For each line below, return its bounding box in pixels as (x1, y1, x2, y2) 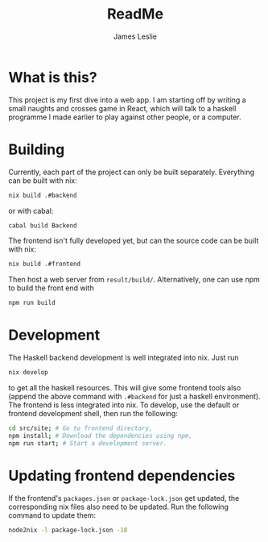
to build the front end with (8, 283, 94, 293)
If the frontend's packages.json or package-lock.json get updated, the (8, 493, 240, 502)
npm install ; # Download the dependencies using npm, (8, 432, 193, 440)
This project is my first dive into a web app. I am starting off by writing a (8, 94, 247, 105)
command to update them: (8, 510, 97, 520)
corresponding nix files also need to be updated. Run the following (8, 502, 229, 511)
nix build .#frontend (8, 260, 81, 269)
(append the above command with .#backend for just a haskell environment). (8, 391, 261, 401)
